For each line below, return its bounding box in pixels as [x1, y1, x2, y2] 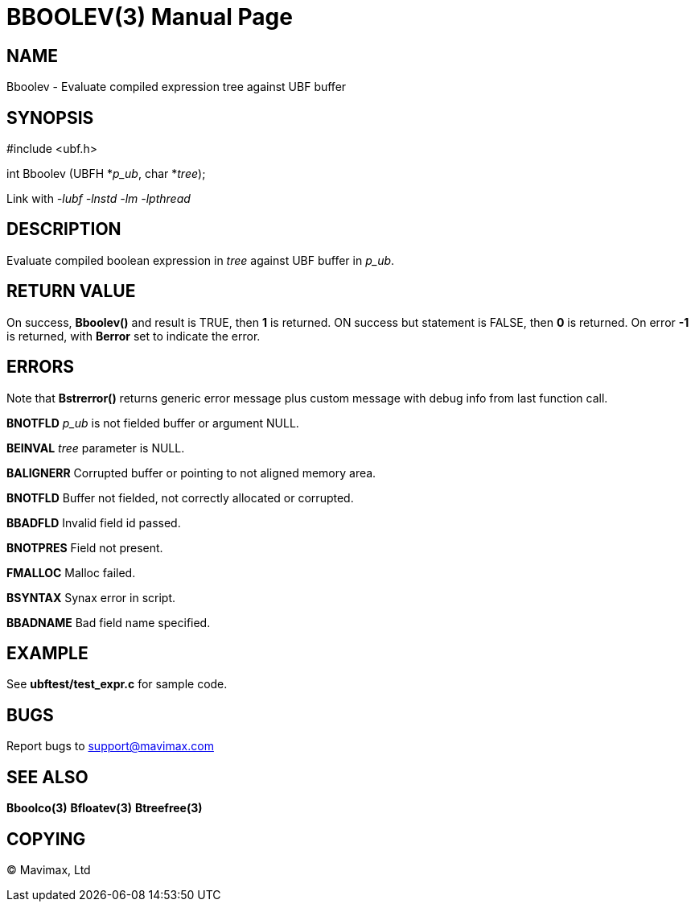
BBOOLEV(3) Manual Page [6, 3, 293, 31]
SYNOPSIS [6, 107, 94, 128]
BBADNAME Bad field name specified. [6, 615, 211, 629]
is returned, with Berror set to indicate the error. [6, 328, 261, 343]
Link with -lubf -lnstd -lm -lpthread [6, 192, 191, 206]
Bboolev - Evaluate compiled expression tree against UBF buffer [6, 80, 347, 94]
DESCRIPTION [6, 219, 121, 240]
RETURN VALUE [6, 281, 136, 302]
